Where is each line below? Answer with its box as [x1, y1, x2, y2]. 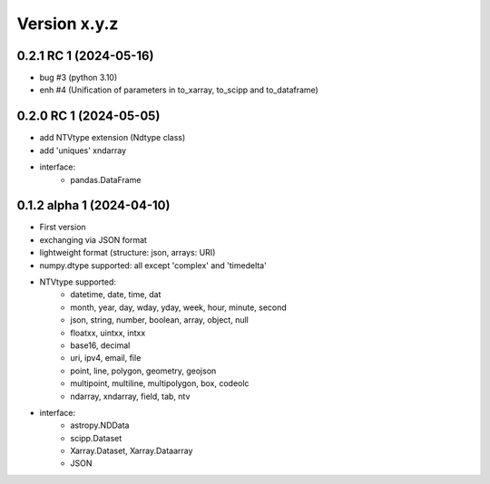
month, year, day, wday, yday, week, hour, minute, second [70, 302, 288, 313]
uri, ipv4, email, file [70, 353, 142, 363]
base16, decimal [70, 340, 131, 351]
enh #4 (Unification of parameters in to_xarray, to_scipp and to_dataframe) [39, 84, 319, 95]
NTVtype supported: [39, 276, 117, 287]
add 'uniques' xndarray [39, 145, 127, 156]
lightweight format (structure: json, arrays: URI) [39, 247, 216, 258]
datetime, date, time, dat [70, 289, 162, 300]
